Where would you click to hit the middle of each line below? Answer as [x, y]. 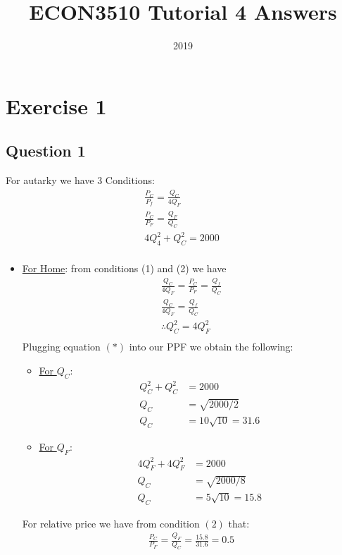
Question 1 [46, 151]
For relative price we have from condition [111, 523]
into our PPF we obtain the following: [211, 347]
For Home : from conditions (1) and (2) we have [124, 268]
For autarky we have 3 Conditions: [80, 180]
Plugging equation [61, 347]
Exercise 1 [56, 105]
